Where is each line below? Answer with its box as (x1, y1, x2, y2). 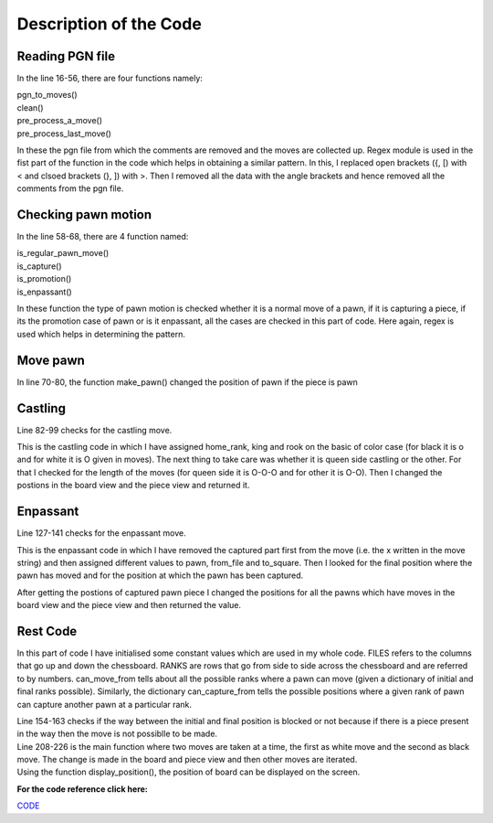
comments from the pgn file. (16, 183, 124, 194)
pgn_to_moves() (16, 90, 78, 101)
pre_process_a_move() (16, 115, 103, 126)
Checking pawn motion (16, 207, 152, 222)
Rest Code (16, 623, 78, 639)
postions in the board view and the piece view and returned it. (16, 480, 250, 491)
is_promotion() (16, 273, 72, 284)
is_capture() (16, 261, 63, 272)
